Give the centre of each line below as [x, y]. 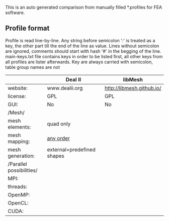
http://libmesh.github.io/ [133, 88]
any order [59, 138]
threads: [18, 186]
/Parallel [17, 164]
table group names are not [33, 67]
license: [17, 96]
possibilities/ [23, 170]
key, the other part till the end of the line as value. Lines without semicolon [82, 46]
